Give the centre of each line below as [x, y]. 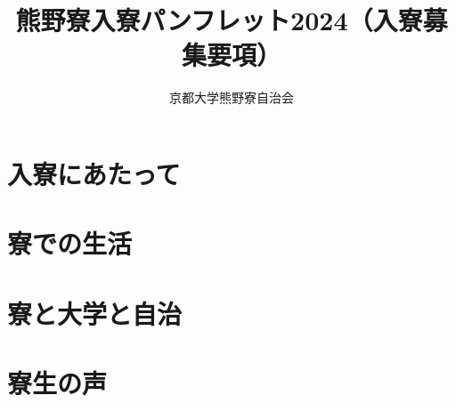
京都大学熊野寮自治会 [232, 97]
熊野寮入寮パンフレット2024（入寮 [219, 20]
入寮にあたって [94, 173]
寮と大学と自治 [95, 313]
